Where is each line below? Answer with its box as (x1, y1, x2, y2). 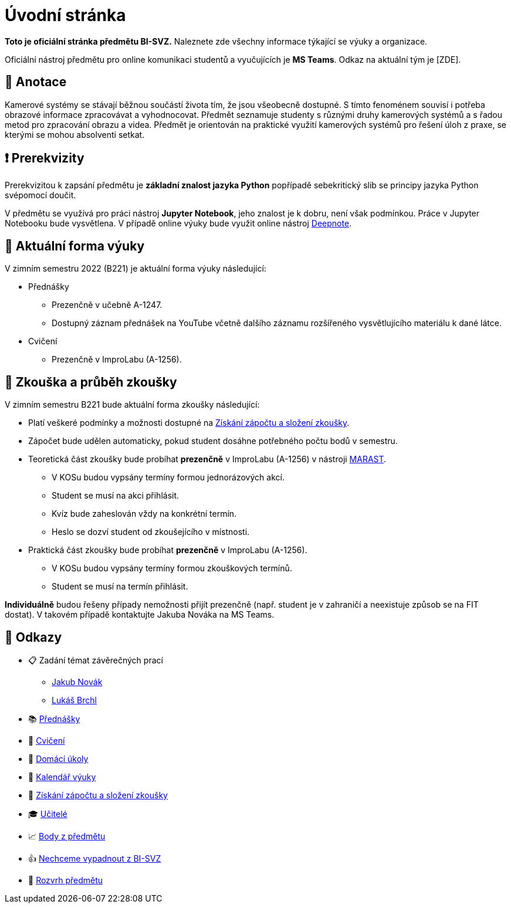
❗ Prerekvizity (5, 151, 84, 166)
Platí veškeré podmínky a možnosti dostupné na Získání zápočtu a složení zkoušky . (28, 418, 350, 428)
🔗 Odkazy (5, 629, 62, 645)
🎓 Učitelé (28, 808, 67, 819)
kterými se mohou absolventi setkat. (5, 129, 145, 140)
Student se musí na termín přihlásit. (52, 581, 188, 592)
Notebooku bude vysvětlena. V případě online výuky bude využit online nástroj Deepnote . (5, 218, 352, 229)
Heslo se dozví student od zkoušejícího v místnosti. (52, 527, 250, 537)
